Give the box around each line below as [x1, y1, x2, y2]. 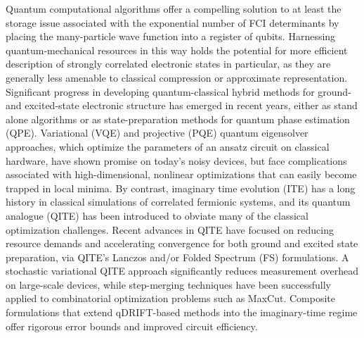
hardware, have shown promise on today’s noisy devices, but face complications [6, 153, 347, 168]
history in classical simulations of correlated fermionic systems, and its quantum [6, 194, 351, 209]
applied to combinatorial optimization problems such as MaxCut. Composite [6, 291, 336, 306]
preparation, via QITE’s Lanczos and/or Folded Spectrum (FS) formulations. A [6, 249, 349, 264]
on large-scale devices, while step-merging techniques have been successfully [6, 277, 331, 292]
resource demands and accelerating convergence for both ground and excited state [6, 236, 358, 251]
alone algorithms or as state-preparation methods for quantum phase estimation [6, 111, 350, 126]
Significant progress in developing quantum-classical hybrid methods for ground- [6, 84, 351, 99]
